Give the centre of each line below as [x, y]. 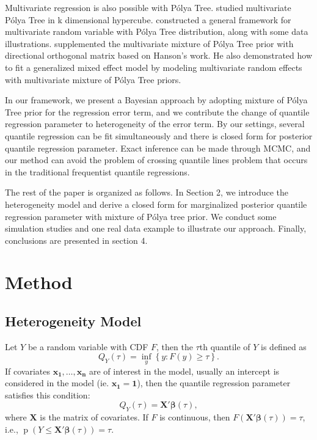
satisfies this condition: [48, 394]
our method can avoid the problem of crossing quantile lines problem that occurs [156, 160]
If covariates [27, 371]
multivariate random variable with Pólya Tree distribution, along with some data [157, 31]
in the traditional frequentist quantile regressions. [97, 171]
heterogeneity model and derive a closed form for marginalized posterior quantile [156, 204]
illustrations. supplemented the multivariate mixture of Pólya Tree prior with [149, 43]
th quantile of [225, 346]
